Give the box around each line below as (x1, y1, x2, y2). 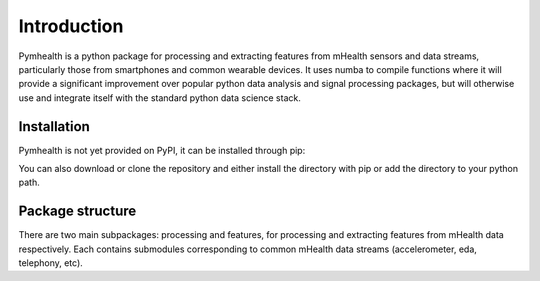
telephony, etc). (18, 257, 84, 269)
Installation (18, 118, 90, 135)
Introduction (18, 15, 124, 37)
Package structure (18, 203, 137, 220)
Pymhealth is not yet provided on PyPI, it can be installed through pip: (18, 144, 306, 156)
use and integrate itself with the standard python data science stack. (18, 91, 302, 104)
